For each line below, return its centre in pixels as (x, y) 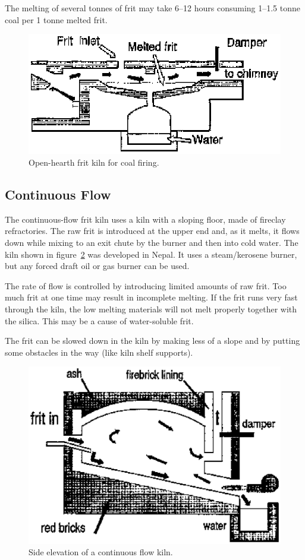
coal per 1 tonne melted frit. (56, 19)
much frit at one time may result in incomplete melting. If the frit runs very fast (151, 297)
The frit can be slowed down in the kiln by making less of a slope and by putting (152, 341)
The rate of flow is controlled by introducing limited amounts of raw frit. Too (146, 285)
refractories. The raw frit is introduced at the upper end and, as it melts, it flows (152, 231)
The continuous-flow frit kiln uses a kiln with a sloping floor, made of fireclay (145, 219)
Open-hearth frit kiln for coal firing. (94, 162)
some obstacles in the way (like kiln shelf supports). (99, 352)
